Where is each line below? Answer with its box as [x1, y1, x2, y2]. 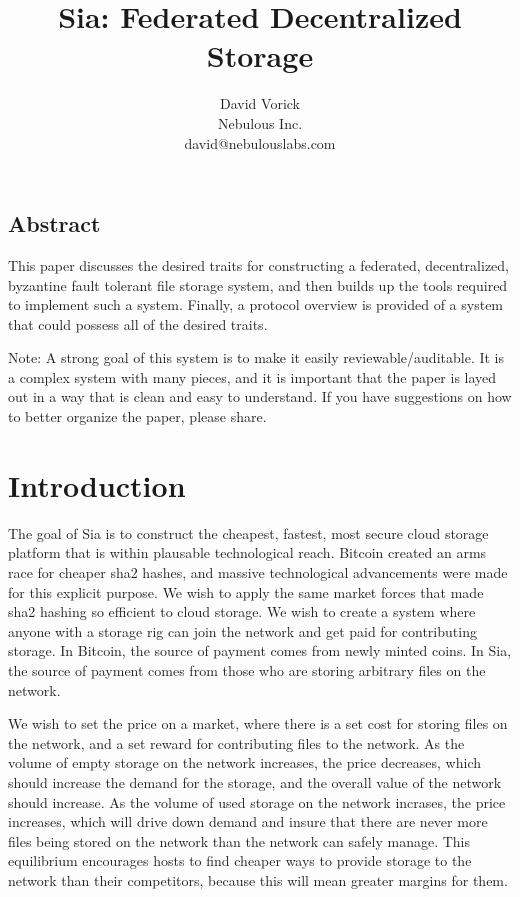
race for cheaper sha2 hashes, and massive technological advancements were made [8, 561, 508, 582]
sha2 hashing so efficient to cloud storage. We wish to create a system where [8, 601, 476, 622]
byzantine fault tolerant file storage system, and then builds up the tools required [8, 274, 508, 295]
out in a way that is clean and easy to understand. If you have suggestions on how [8, 386, 512, 407]
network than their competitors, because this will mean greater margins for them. [8, 869, 508, 890]
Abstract [8, 208, 101, 239]
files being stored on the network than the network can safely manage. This [8, 830, 471, 851]
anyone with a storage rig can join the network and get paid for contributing [8, 620, 477, 641]
